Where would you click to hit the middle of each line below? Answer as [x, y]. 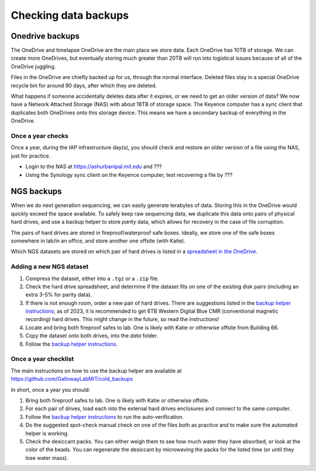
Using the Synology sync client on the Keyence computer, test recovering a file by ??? [129, 175]
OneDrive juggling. [33, 66]
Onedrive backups [45, 36]
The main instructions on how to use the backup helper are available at [96, 371]
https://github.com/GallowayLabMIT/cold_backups [72, 379]
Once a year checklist [42, 359]
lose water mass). [47, 458]
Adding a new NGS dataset [50, 267]
